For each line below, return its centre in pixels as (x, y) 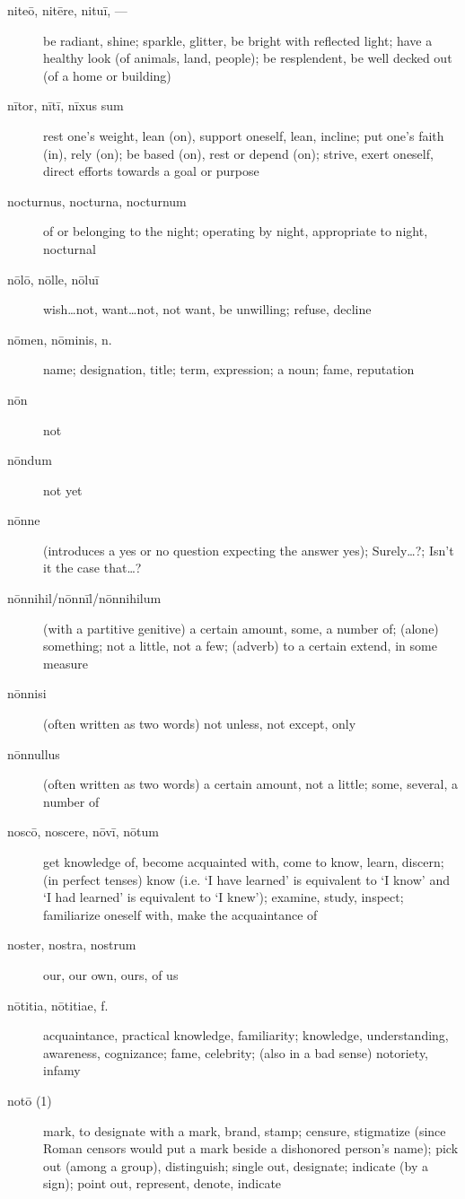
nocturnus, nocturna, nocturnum (97, 201)
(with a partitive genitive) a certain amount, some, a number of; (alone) (241, 628)
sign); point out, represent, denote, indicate (162, 1183)
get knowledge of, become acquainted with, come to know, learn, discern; (244, 862)
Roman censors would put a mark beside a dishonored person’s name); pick (251, 1148)
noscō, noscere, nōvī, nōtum (83, 831)
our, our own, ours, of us (111, 974)
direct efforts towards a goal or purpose (151, 171)
